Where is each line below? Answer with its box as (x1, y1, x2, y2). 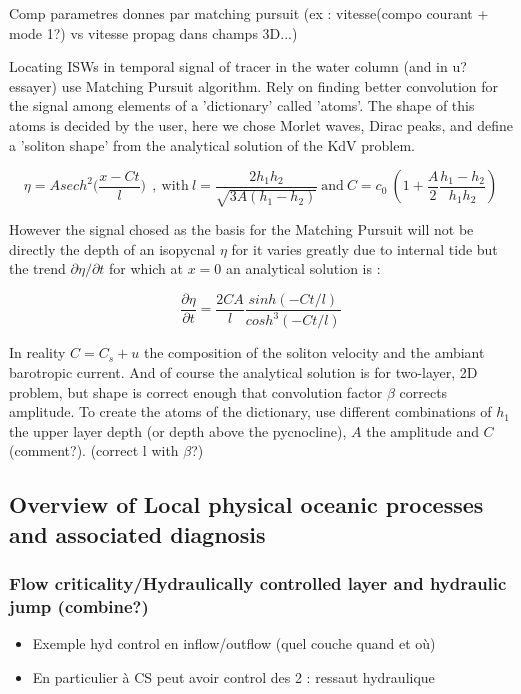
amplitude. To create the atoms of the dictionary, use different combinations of (9, 401, 492, 422)
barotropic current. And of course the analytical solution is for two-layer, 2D (9, 361, 478, 382)
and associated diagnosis (9, 518, 266, 549)
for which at (109, 258, 184, 279)
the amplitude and (366, 420, 479, 441)
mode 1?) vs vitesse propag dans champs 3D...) (9, 22, 298, 43)
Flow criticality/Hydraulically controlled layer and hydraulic (9, 570, 507, 595)
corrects (399, 381, 448, 402)
